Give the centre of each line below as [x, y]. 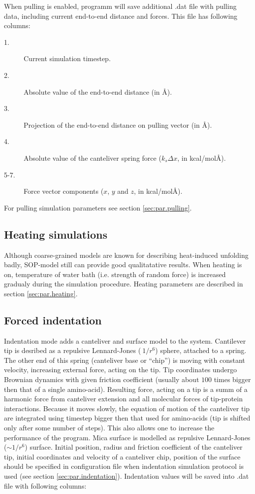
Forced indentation [53, 320]
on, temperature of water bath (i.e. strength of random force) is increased [115, 274]
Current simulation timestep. [67, 58]
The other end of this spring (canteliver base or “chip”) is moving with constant [125, 360]
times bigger [232, 379]
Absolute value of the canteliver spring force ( [93, 158]
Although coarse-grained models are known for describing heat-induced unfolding [126, 255]
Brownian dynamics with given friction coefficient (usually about [102, 379]
